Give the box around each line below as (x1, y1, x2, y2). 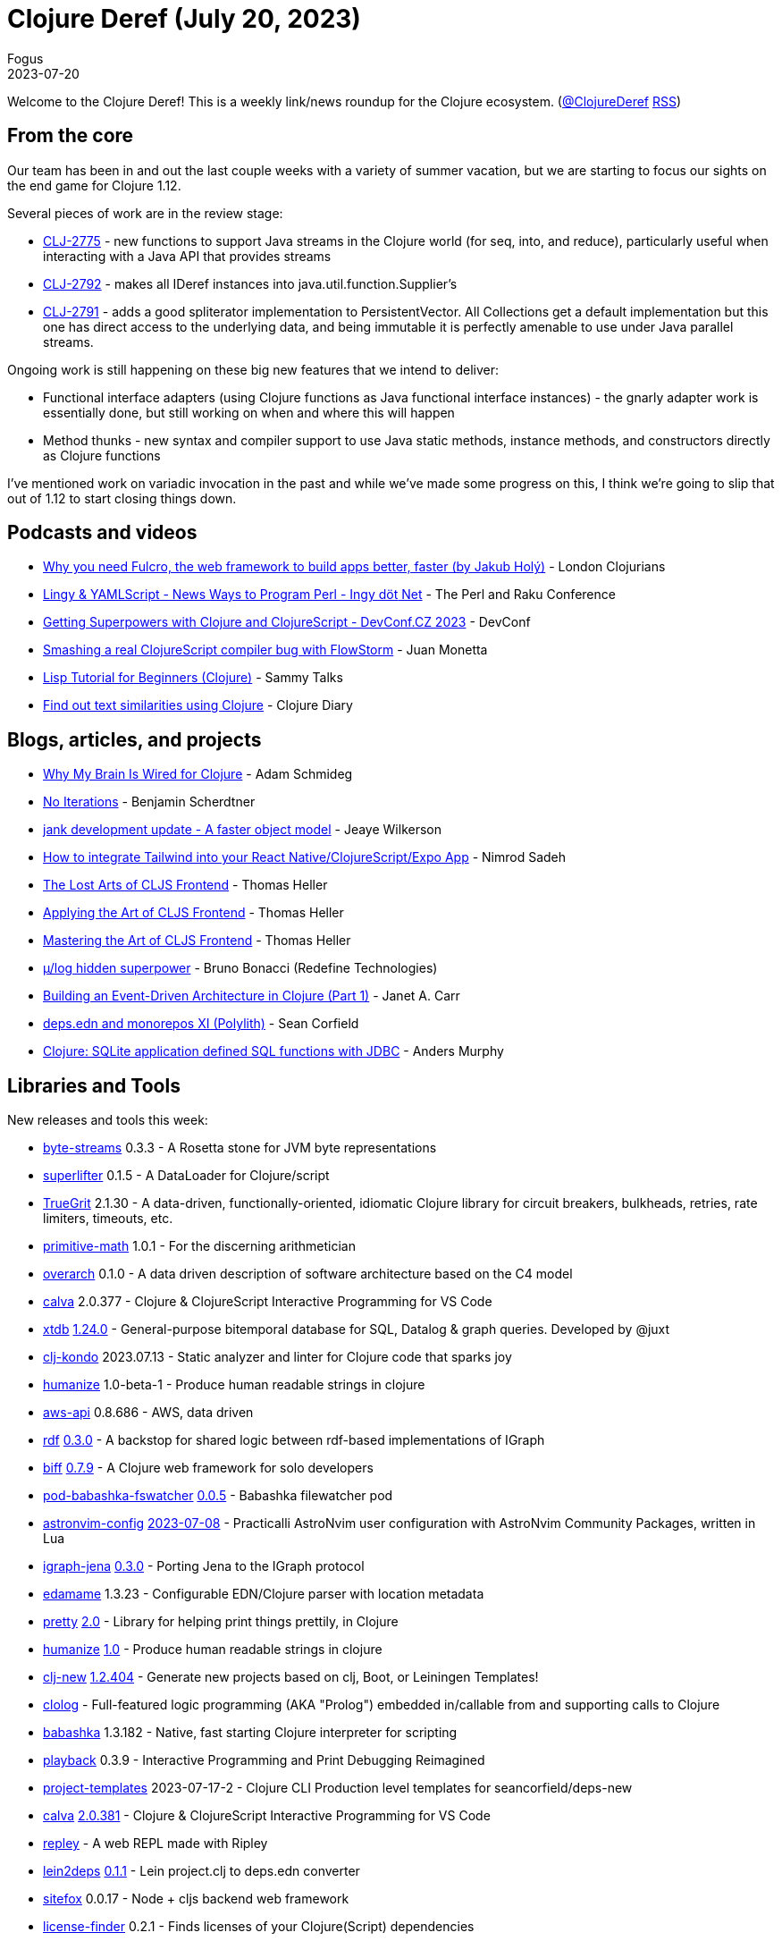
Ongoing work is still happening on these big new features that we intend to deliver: (7, 361, 499, 377)
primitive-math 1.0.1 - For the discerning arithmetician (43, 1238, 356, 1254)
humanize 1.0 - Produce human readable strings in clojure (43, 1641, 383, 1658)
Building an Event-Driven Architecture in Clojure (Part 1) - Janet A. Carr (43, 988, 460, 1004)
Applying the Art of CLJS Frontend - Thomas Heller (43, 905, 344, 921)
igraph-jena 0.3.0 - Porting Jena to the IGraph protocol (43, 1558, 365, 1574)
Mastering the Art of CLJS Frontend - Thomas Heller (43, 933, 351, 949)
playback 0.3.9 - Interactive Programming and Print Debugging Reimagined (43, 1752, 485, 1768)
